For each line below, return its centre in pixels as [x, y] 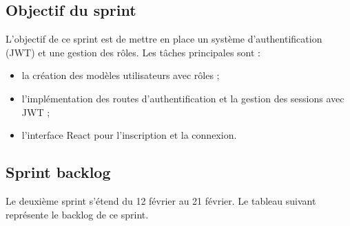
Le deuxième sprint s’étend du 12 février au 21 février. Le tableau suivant [161, 200]
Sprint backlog [58, 172]
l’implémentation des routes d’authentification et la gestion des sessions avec [183, 98]
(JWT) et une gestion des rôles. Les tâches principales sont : [133, 52]
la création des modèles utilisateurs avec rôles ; [121, 75]
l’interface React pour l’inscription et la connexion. [129, 135]
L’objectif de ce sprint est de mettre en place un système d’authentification [164, 39]
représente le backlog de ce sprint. [77, 214]
